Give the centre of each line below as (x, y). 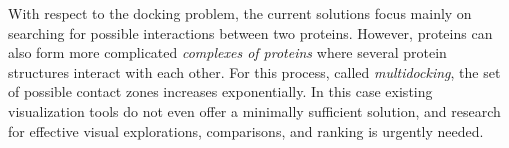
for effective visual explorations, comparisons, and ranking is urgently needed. (246, 130)
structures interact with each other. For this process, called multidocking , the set (254, 71)
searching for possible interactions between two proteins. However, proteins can (250, 32)
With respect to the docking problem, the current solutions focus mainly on (240, 13)
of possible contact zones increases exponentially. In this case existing (220, 91)
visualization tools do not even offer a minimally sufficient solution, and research (254, 110)
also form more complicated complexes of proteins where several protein (227, 52)
